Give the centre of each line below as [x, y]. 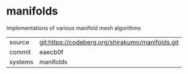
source [19, 42]
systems [21, 62]
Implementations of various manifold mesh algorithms [74, 28]
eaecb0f [51, 52]
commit [20, 52]
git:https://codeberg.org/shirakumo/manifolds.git [109, 42]
